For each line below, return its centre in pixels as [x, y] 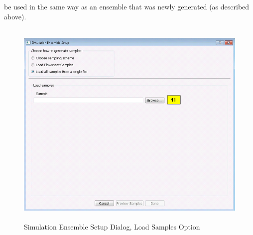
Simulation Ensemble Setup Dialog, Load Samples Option [112, 226]
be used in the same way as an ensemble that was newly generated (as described [127, 6]
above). [15, 16]
